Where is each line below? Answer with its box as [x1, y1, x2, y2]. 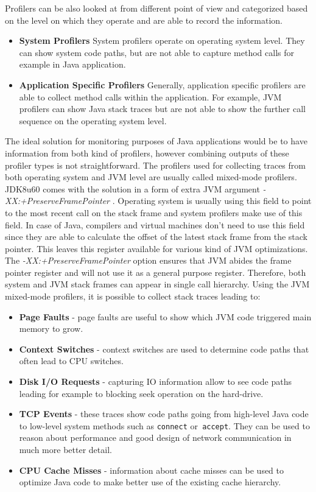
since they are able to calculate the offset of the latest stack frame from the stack [5, 230, 308, 243]
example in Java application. [19, 58, 126, 71]
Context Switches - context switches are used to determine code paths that [19, 342, 309, 355]
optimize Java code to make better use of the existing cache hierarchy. [19, 476, 281, 488]
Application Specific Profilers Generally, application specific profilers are [19, 78, 306, 91]
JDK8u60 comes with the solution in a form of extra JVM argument [5, 182, 260, 195]
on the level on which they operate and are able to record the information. [5, 13, 283, 26]
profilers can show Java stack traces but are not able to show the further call [19, 102, 306, 115]
